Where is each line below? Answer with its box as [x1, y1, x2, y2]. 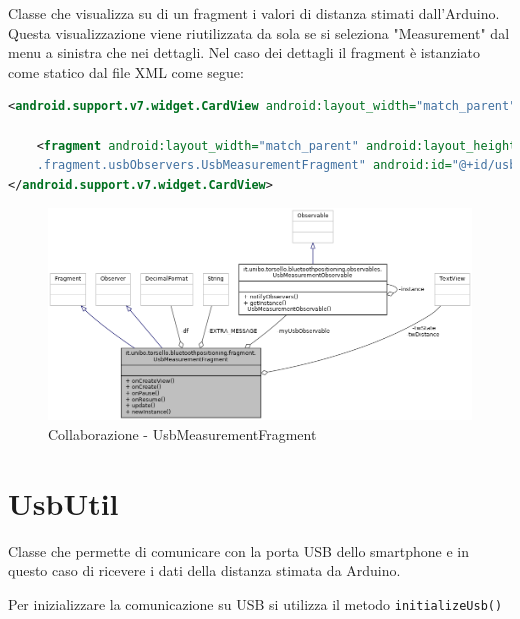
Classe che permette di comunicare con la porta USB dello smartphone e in [8, 540, 469, 561]
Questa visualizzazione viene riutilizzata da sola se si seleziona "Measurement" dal [8, 22, 510, 43]
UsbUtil [8, 482, 119, 523]
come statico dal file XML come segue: [8, 61, 244, 82]
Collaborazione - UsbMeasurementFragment [48, 423, 317, 444]
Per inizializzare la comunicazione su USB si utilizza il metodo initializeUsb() [8, 593, 503, 614]
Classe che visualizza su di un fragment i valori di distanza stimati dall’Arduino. [8, 3, 500, 23]
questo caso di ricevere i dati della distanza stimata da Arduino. [8, 560, 401, 581]
